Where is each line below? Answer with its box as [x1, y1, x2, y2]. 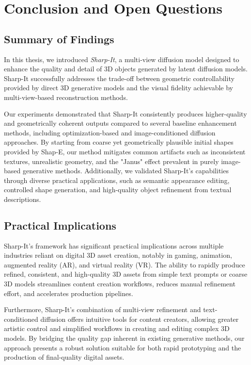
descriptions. [4, 194, 41, 204]
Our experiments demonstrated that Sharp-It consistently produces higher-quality [4, 108, 247, 118]
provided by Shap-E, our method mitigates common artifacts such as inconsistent [4, 146, 246, 156]
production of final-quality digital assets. [4, 352, 125, 362]
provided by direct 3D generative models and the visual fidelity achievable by [4, 83, 233, 93]
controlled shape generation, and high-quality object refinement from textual [4, 184, 232, 195]
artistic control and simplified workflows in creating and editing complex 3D [4, 323, 230, 333]
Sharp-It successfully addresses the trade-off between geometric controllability [4, 73, 235, 83]
